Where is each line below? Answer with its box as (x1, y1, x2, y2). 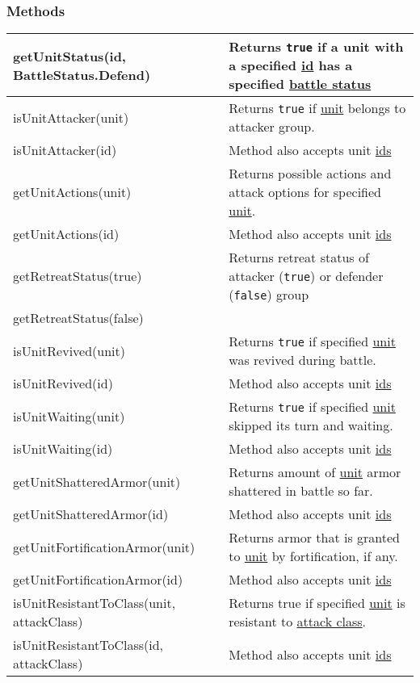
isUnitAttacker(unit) (13, 107, 129, 127)
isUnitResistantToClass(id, (13, 635, 164, 655)
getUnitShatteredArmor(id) (13, 505, 169, 524)
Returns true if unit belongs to (229, 98, 406, 118)
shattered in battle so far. (229, 481, 373, 501)
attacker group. (229, 117, 315, 136)
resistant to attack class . (229, 612, 367, 631)
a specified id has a (229, 56, 353, 75)
